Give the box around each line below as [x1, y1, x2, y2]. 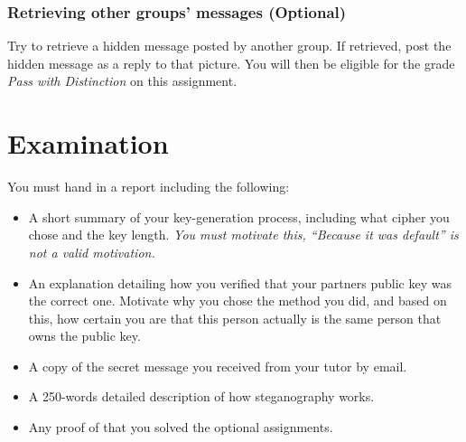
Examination [7, 125, 169, 162]
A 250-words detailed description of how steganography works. [28, 387, 375, 406]
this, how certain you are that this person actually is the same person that [28, 308, 442, 327]
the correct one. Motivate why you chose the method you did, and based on [28, 291, 447, 310]
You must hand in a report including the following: [7, 177, 290, 196]
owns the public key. [28, 326, 141, 345]
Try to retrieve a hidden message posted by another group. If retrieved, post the [7, 36, 452, 55]
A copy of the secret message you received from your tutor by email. [28, 356, 407, 375]
